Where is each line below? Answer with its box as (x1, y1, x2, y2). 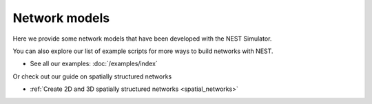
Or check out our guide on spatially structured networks (12, 72, 172, 81)
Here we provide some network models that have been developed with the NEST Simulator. (12, 34, 272, 43)
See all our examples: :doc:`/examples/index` (30, 59, 158, 68)
